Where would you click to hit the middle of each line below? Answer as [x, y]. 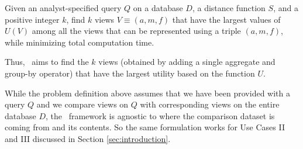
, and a [286, 8]
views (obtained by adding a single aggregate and [187, 62]
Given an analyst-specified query [63, 8]
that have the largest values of [226, 19]
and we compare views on [82, 104]
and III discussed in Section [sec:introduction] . [88, 138]
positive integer [32, 19]
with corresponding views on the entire [210, 104]
